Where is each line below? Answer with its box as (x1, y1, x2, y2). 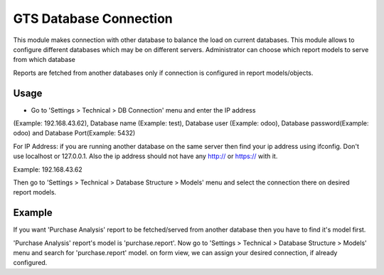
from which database (13, 56, 76, 64)
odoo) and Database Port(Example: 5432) (13, 129, 136, 137)
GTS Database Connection (13, 11, 174, 26)
